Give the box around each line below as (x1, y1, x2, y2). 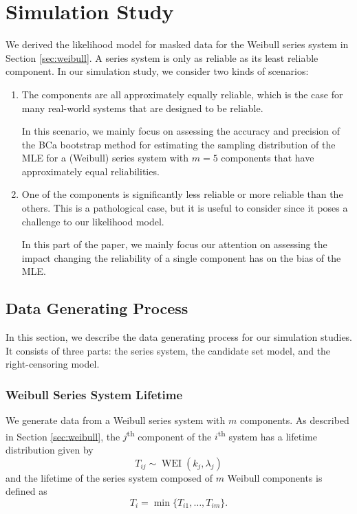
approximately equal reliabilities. (21, 164, 160, 178)
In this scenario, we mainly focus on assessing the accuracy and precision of (21, 124, 340, 138)
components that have (221, 150, 314, 165)
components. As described (239, 413, 349, 427)
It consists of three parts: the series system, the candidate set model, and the (6, 343, 331, 357)
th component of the (127, 427, 212, 443)
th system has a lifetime (217, 427, 317, 443)
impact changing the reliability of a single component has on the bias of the (21, 250, 341, 265)
